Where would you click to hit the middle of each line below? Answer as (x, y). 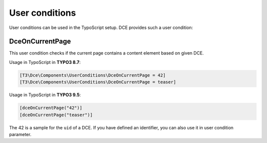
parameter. (20, 134)
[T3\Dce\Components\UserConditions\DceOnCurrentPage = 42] (92, 75)
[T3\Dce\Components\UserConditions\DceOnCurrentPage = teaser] (98, 82)
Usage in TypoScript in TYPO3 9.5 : (45, 95)
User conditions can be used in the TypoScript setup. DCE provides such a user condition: (101, 28)
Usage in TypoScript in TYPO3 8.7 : (45, 62)
